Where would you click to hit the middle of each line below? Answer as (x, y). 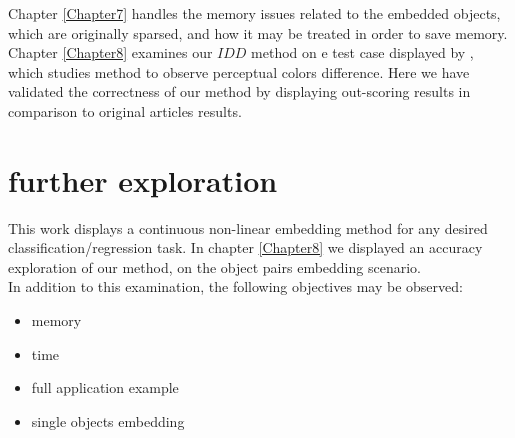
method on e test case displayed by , (362, 52)
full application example (105, 387)
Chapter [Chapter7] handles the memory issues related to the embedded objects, (254, 13)
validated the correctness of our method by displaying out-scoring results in (239, 91)
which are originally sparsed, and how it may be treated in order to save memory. (258, 32)
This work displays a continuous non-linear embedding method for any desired (248, 227)
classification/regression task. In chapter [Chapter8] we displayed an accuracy (245, 247)
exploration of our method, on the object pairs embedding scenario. (214, 266)
